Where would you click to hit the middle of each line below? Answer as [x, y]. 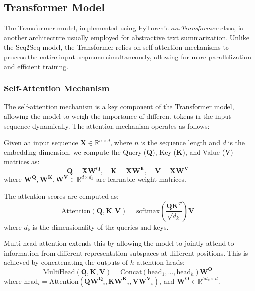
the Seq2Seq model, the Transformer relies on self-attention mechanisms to [116, 47]
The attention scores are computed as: [61, 196]
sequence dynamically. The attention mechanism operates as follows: [107, 126]
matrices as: [22, 161]
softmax [148, 211]
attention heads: [160, 262]
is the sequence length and [180, 142]
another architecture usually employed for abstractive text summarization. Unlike [127, 37]
